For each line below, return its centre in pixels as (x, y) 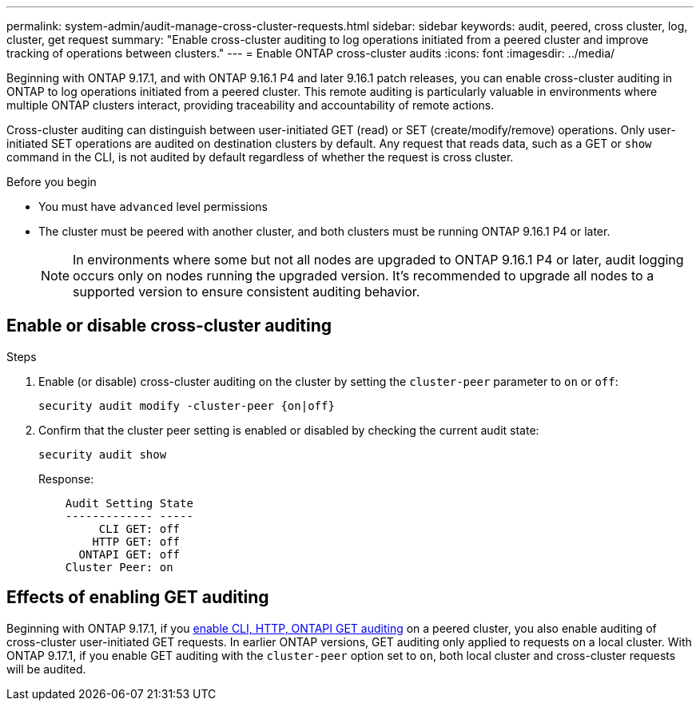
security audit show (103, 454)
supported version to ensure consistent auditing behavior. (247, 292)
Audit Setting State (129, 503)
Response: (66, 479)
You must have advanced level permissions (153, 207)
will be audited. (46, 669)
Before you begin (52, 182)
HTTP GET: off (136, 541)
